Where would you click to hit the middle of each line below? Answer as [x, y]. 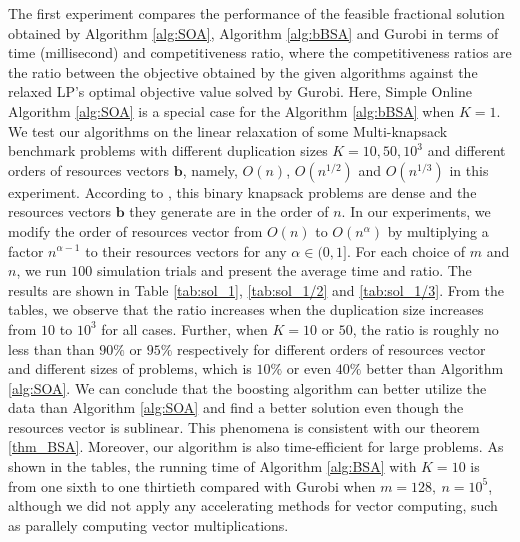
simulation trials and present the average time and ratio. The [284, 270]
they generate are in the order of [229, 211]
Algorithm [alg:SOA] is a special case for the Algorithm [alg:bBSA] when [231, 110]
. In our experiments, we [416, 211]
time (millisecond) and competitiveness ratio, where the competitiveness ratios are [260, 52]
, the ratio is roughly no [425, 328]
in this [469, 169]
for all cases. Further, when [184, 328]
